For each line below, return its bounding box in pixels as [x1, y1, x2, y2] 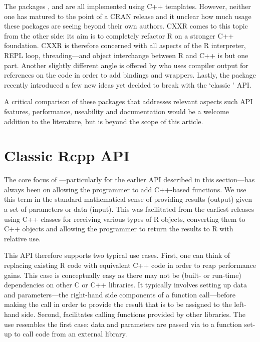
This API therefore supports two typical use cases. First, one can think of [4, 250, 230, 260]
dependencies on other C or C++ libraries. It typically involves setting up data [4, 279, 247, 290]
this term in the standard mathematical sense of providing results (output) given [4, 194, 252, 204]
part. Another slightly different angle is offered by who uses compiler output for [4, 60, 248, 70]
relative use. [4, 233, 41, 243]
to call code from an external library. [14, 328, 127, 339]
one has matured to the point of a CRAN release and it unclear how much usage [4, 11, 251, 21]
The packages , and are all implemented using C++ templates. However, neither [4, 1, 251, 11]
